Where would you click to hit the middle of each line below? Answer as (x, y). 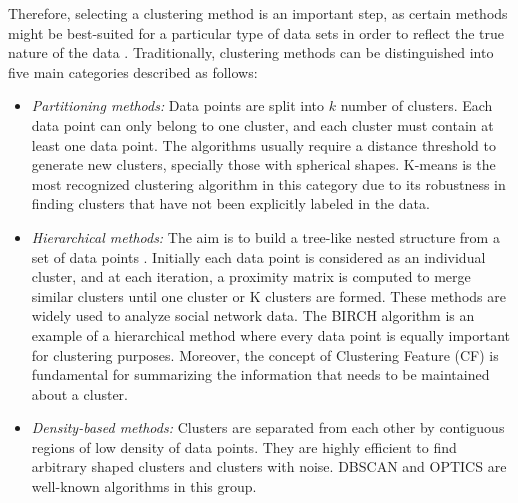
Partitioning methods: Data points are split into (178, 105)
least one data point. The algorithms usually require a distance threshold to (263, 144)
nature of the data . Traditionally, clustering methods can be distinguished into (251, 52)
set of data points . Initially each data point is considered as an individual (258, 256)
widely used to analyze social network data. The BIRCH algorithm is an (253, 315)
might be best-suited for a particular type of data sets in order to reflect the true (256, 32)
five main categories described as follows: (133, 71)
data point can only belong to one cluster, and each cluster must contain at (262, 124)
